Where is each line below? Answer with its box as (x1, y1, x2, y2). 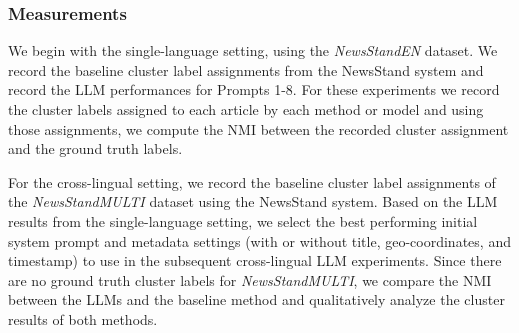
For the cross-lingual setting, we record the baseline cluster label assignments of (8, 171, 496, 192)
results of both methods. (8, 308, 158, 329)
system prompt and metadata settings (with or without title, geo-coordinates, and (8, 230, 511, 251)
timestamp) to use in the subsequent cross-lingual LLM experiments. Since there (8, 250, 502, 271)
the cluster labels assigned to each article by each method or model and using (8, 99, 484, 119)
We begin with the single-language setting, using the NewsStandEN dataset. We (8, 40, 498, 61)
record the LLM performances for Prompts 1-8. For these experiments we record (8, 79, 500, 100)
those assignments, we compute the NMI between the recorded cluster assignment (8, 118, 509, 139)
